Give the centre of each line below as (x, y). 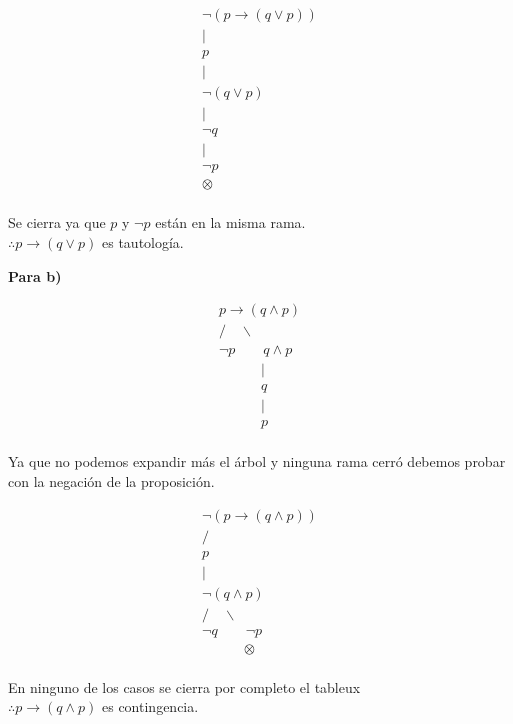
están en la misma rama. (230, 222)
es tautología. (143, 241)
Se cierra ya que (57, 222)
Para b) (35, 275)
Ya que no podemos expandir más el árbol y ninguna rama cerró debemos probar (257, 461)
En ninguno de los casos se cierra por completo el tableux (184, 686)
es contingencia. (150, 706)
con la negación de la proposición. (111, 480)
